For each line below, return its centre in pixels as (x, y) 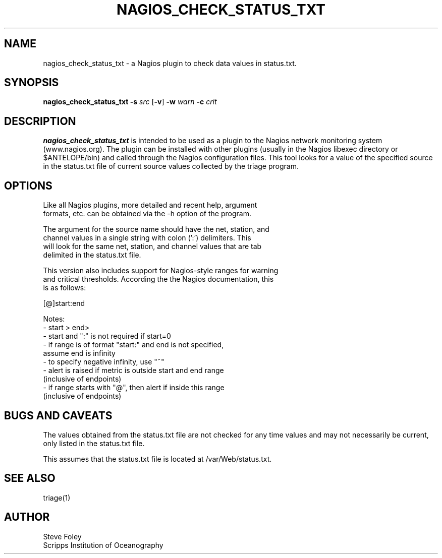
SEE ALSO (30, 478)
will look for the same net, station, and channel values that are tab (152, 246)
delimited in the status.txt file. (92, 255)
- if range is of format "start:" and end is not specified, (133, 345)
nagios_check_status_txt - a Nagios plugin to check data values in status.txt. (170, 63)
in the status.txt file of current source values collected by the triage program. (171, 166)
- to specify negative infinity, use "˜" (104, 362)
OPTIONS (28, 185)
